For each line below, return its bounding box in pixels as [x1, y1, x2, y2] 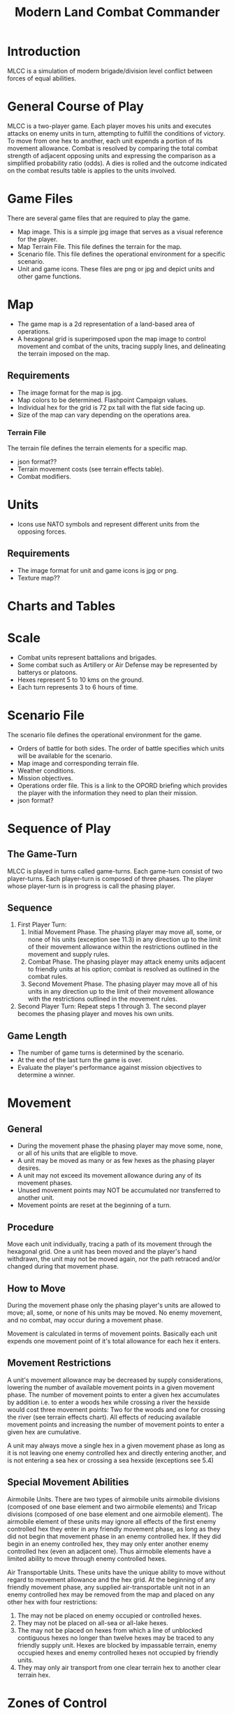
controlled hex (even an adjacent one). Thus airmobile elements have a [7, 1547, 212, 1555]
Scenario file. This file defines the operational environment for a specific [17, 250, 226, 258]
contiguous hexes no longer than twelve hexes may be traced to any [17, 1634, 214, 1642]
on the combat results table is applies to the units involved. [7, 166, 177, 175]
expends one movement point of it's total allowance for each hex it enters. [7, 1336, 221, 1345]
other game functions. [17, 272, 82, 280]
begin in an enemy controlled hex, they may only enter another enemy [7, 1539, 209, 1548]
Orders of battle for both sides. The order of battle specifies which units [17, 744, 225, 752]
